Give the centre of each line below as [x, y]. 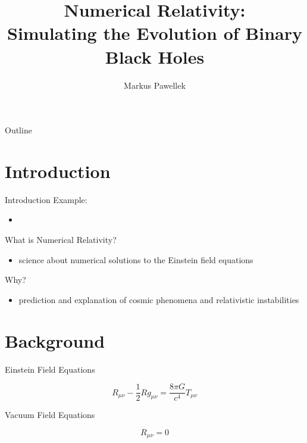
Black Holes [155, 56]
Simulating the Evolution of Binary [155, 33]
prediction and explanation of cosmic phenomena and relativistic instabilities [159, 299]
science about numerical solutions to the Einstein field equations [136, 259]
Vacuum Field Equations [50, 415]
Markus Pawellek [155, 85]
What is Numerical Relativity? [61, 239]
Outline [18, 130]
